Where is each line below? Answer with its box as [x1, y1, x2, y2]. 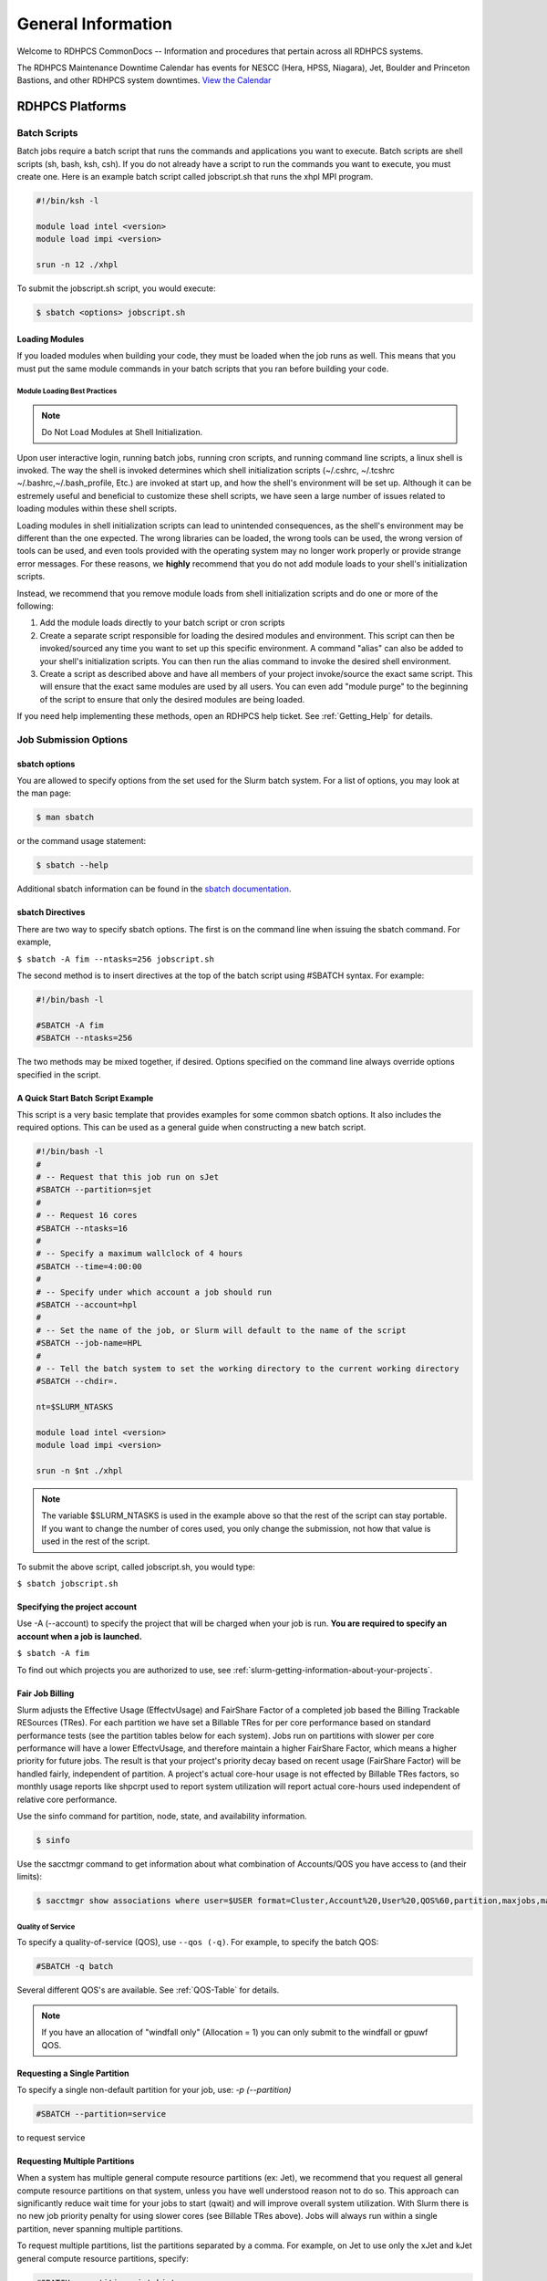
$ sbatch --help [36, 860, 109, 870]
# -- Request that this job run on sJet [36, 1172, 219, 1182]
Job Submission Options [16, 733, 128, 745]
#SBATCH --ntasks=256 [36, 1033, 133, 1044]
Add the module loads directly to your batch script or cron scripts [39, 617, 285, 629]
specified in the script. [16, 1068, 101, 1080]
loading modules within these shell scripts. [16, 503, 177, 515]
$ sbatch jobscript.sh [16, 1578, 119, 1588]
